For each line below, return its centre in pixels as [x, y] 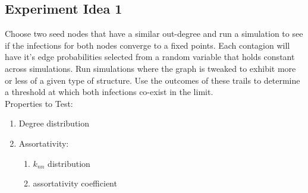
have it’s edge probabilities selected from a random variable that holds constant [150, 57]
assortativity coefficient [75, 183]
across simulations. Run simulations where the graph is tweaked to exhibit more [150, 68]
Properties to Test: [39, 103]
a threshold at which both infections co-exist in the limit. [109, 92]
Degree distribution [54, 123]
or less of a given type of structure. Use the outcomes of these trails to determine [153, 80]
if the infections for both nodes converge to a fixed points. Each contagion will [147, 45]
